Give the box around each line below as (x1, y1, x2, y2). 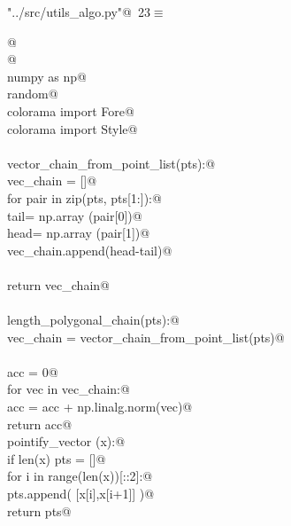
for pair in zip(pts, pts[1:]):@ (7, 188, 162, 207)
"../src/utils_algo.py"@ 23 (7, 3, 150, 20)
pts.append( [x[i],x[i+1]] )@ (7, 484, 155, 503)
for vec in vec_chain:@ (7, 380, 130, 398)
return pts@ (7, 501, 72, 520)
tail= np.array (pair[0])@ (7, 206, 142, 224)
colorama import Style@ (7, 119, 138, 137)
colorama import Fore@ (7, 101, 134, 120)
